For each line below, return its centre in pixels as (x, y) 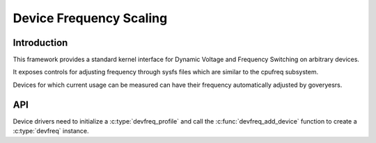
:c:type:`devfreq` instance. (51, 131)
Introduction (40, 43)
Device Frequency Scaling (90, 18)
